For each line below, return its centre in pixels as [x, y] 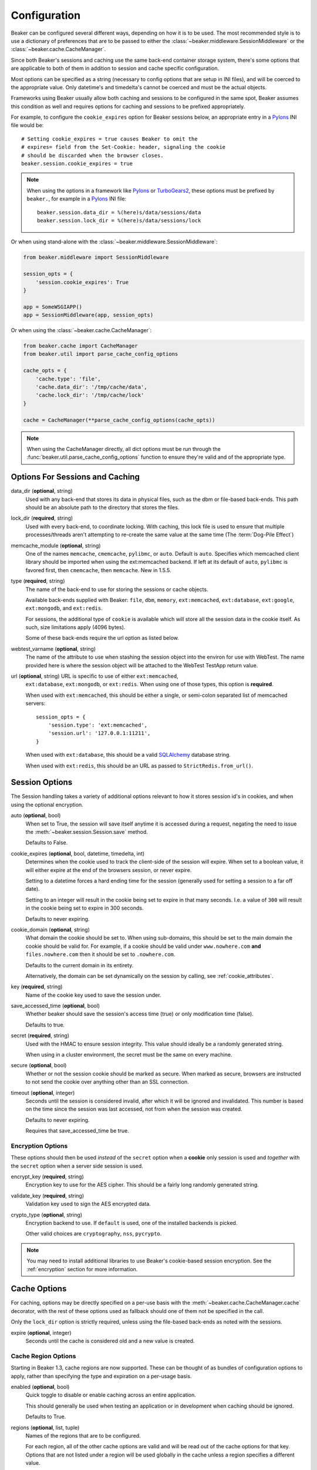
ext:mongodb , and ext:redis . [64, 608]
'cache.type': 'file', [68, 379]
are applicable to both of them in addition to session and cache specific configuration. [115, 68]
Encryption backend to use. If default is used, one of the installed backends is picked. [131, 1223]
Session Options [42, 782]
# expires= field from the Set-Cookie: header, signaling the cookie [124, 147]
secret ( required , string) [40, 1035]
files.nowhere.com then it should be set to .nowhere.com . [100, 954]
